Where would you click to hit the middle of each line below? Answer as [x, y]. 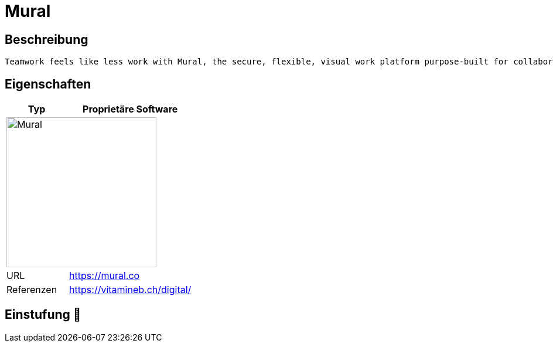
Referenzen [32, 290]
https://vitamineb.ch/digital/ [130, 290]
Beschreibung [47, 39]
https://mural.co [105, 276]
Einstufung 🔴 [43, 315]
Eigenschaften [48, 84]
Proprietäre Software [130, 109]
